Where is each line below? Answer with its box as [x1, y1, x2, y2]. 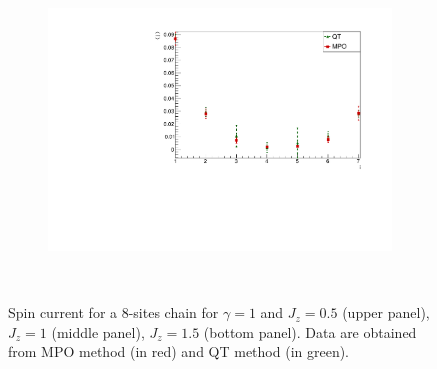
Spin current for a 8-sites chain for [8, 302, 219, 323]
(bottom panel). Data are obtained [203, 321, 417, 342]
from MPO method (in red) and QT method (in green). [8, 341, 350, 362]
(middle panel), [51, 321, 145, 342]
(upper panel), [342, 302, 430, 323]
